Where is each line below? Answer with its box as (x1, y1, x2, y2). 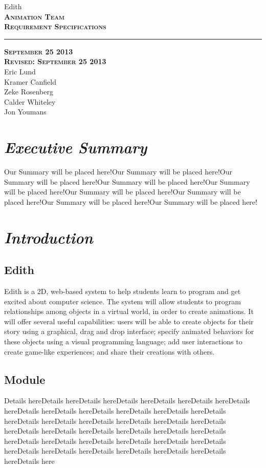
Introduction (4, 226, 93, 248)
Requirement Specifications (4, 21, 106, 32)
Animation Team (4, 11, 64, 22)
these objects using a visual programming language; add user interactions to (4, 336, 242, 346)
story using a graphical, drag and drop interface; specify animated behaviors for (4, 326, 254, 337)
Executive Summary (4, 136, 147, 158)
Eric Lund (4, 66, 36, 76)
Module (4, 371, 46, 387)
